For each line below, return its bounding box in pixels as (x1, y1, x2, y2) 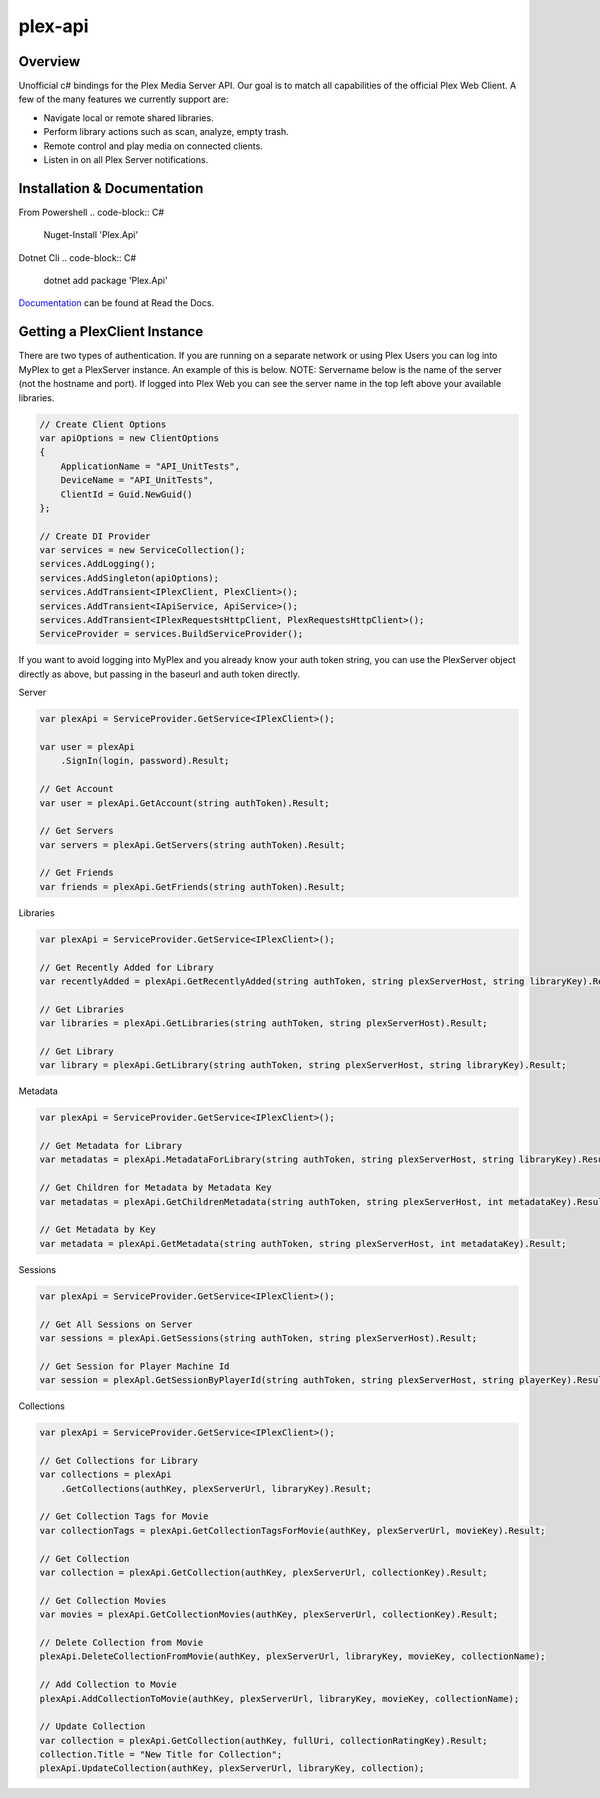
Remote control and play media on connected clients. (43, 140, 264, 152)
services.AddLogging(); (39, 558, 157, 570)
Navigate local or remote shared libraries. (43, 111, 214, 124)
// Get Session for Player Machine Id (39, 1360, 230, 1372)
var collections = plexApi (39, 1469, 172, 1480)
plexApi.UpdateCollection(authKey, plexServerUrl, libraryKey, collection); (39, 1763, 425, 1774)
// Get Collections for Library (39, 1455, 199, 1466)
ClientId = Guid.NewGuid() (60, 488, 194, 500)
